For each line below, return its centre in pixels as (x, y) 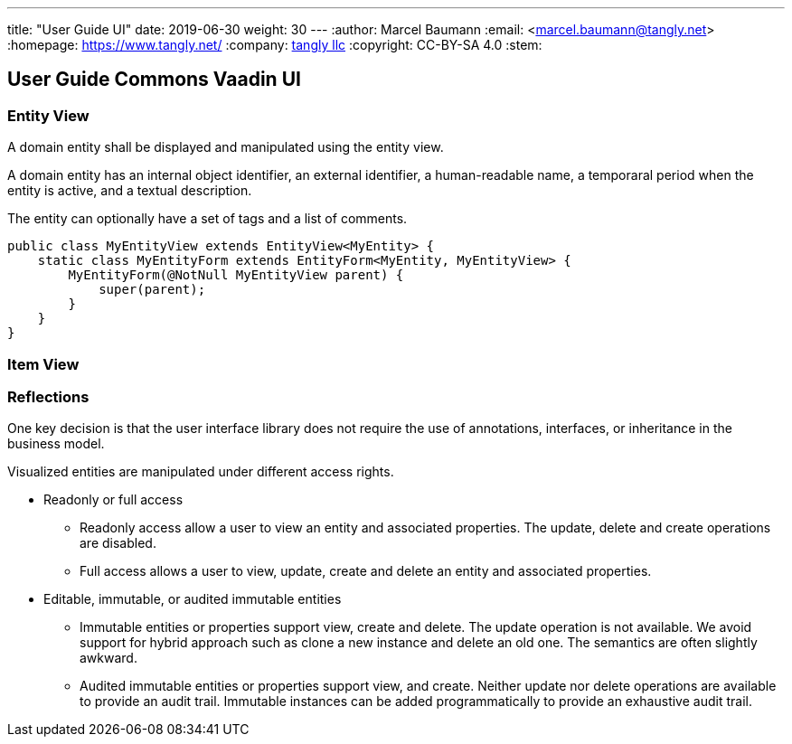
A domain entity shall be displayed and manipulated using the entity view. (226, 147)
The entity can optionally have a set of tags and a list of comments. (207, 219)
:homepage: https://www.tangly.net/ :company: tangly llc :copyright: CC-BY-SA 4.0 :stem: (275, 45)
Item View (43, 364)
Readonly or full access (113, 500)
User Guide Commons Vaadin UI (154, 80)
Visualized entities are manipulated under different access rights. (201, 472)
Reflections (48, 396)
